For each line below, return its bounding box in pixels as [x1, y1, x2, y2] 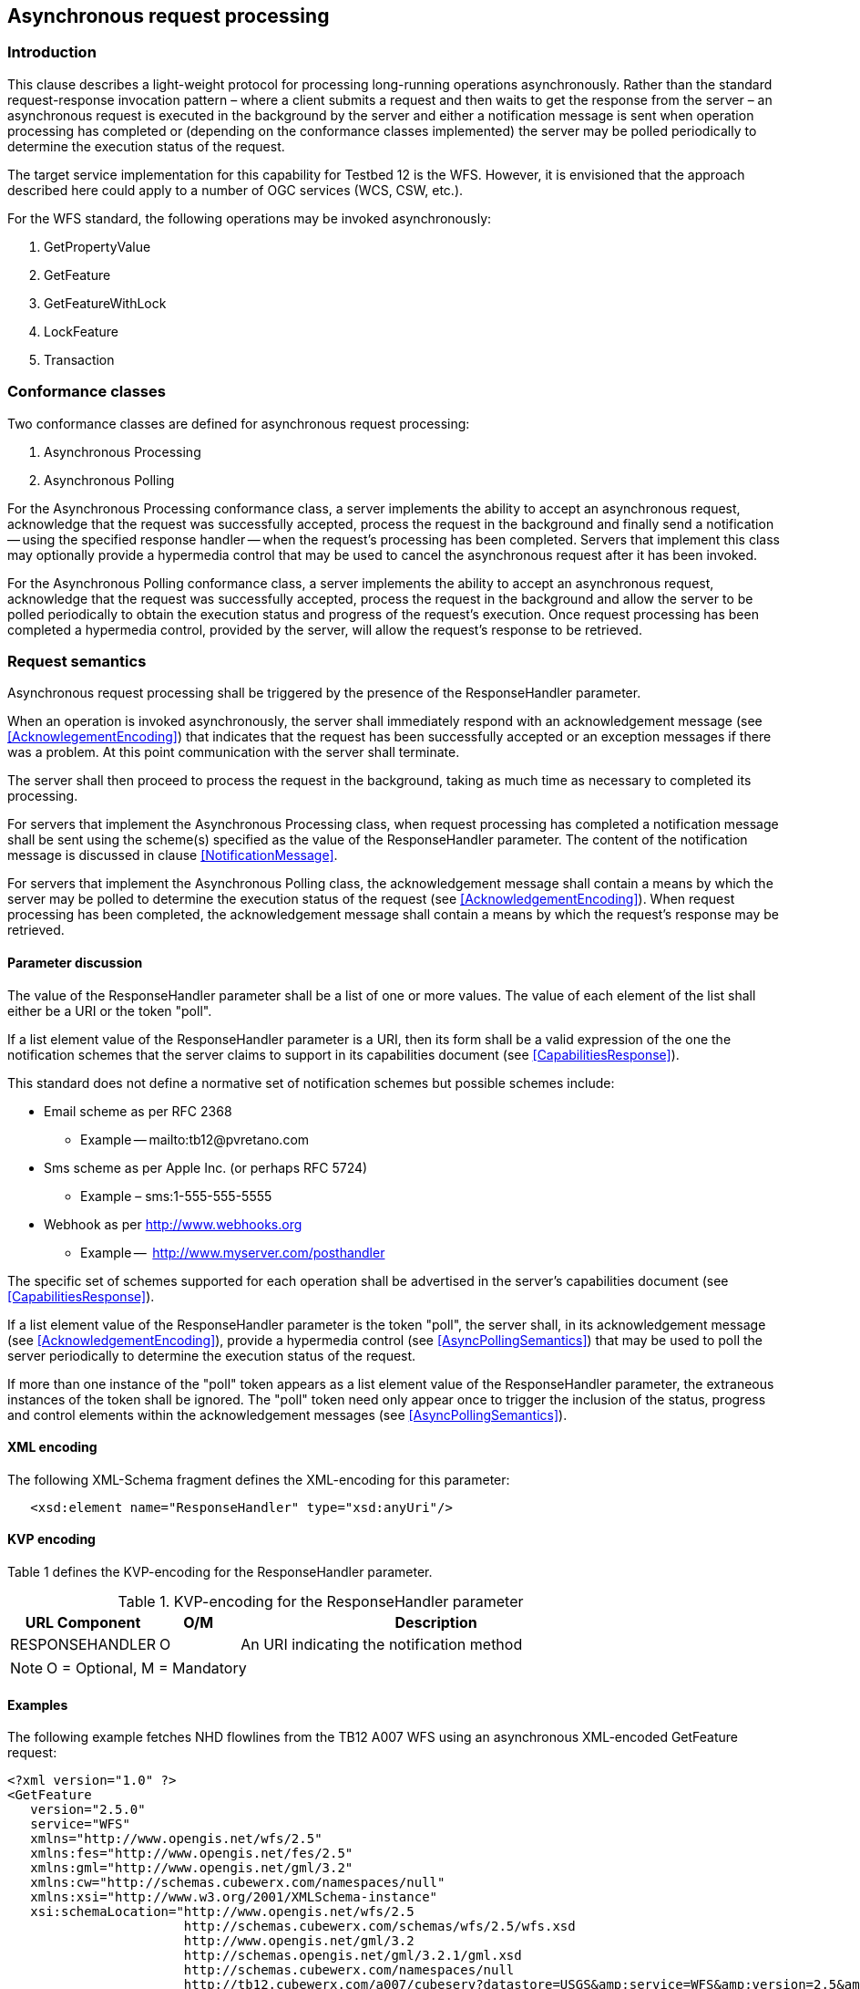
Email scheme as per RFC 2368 [44, 1103, 232, 1119]
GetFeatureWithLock [44, 295, 167, 311]
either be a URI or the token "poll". [7, 1002, 212, 1019]
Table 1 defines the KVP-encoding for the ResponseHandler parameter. [7, 1563, 433, 1580]
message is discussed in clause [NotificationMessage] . [7, 847, 338, 864]
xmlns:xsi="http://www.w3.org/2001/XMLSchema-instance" [30, 1890, 438, 1905]
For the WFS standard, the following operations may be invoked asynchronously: [7, 210, 492, 226]
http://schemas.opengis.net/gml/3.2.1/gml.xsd [183, 1948, 522, 1963]
